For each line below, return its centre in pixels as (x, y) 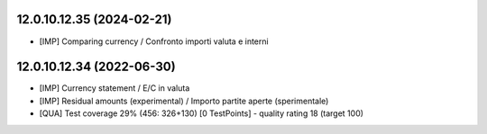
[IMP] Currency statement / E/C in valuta (115, 88)
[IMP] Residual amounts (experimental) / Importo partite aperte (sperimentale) (184, 101)
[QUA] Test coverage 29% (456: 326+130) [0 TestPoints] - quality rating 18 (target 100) (202, 113)
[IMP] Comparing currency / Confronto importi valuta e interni (154, 41)
